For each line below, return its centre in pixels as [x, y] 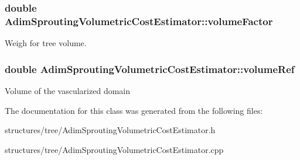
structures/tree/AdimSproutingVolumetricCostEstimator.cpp [114, 149]
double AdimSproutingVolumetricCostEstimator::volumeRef [150, 69]
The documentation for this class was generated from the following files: [134, 110]
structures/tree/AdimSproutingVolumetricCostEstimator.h [110, 130]
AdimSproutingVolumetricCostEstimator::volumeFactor [139, 21]
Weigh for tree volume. [46, 43]
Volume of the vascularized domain [68, 90]
